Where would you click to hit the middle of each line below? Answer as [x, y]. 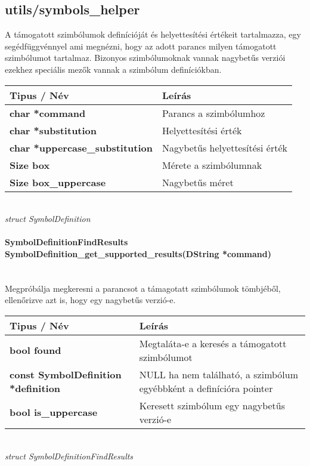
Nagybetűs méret [198, 182]
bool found [35, 350]
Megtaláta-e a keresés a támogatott [213, 343]
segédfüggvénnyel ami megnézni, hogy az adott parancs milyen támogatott [141, 46]
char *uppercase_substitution [81, 147]
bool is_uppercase [54, 412]
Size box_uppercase [58, 182]
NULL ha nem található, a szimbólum [219, 374]
